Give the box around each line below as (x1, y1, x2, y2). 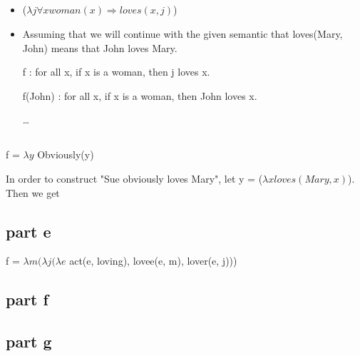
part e (6, 220, 51, 242)
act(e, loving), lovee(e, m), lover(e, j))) (69, 253, 237, 268)
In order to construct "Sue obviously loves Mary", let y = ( (6, 171, 263, 185)
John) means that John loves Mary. (22, 40, 178, 55)
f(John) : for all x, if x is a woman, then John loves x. (22, 88, 257, 103)
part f (6, 288, 48, 310)
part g (6, 330, 52, 352)
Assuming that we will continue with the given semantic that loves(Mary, (22, 26, 343, 41)
